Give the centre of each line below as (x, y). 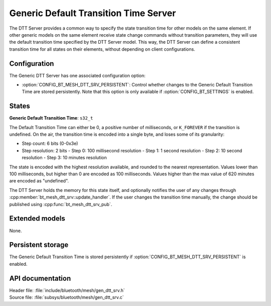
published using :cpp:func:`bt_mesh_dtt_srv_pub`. (61, 204)
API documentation (40, 278)
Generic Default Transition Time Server (93, 13)
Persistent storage (39, 245)
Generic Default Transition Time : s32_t (51, 118)
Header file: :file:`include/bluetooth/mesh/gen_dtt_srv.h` (67, 290)
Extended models (37, 219)
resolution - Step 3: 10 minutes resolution (64, 158)
